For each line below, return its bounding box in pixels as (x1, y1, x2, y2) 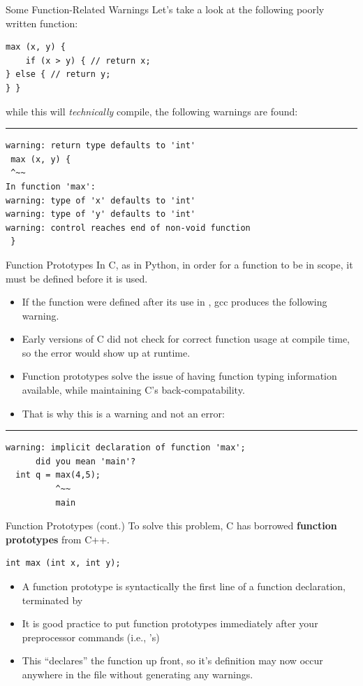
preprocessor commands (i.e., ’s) (22, 629, 160, 644)
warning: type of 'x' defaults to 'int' (6, 195, 196, 206)
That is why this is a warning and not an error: (22, 406, 225, 420)
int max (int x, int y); (6, 558, 121, 569)
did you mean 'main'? (35, 456, 136, 466)
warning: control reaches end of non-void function (6, 222, 251, 233)
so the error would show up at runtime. (22, 345, 191, 359)
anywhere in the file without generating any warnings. (22, 666, 253, 681)
